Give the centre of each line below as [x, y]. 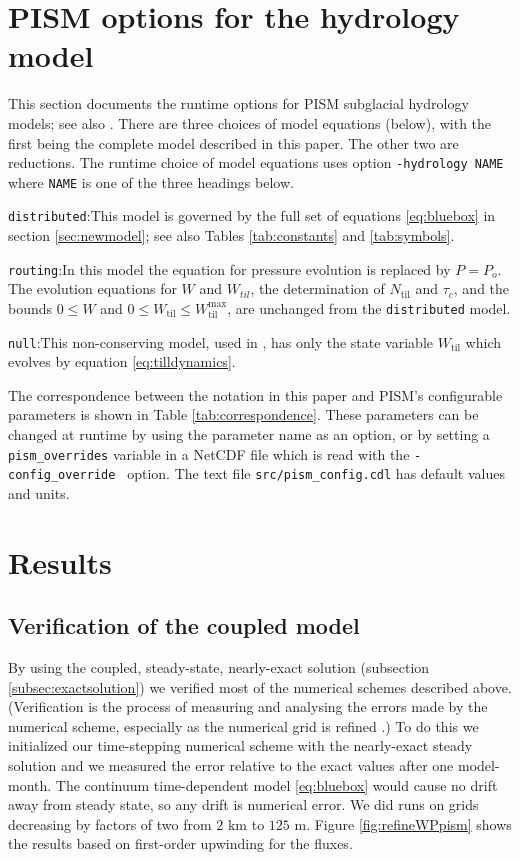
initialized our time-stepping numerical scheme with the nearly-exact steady [240, 745]
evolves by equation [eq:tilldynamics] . [122, 361]
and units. [39, 492]
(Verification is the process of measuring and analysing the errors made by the [248, 706]
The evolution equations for [92, 288]
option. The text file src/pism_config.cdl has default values [316, 473]
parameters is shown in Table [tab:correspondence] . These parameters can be [243, 414]
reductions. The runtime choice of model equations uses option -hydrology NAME [256, 162]
